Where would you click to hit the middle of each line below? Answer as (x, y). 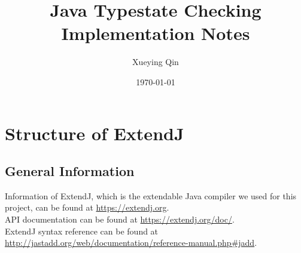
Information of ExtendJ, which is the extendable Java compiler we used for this (151, 195)
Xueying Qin (156, 62)
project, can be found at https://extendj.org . (87, 207)
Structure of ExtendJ (95, 133)
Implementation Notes (156, 33)
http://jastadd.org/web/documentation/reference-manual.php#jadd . (131, 243)
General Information (70, 171)
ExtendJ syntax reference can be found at (82, 231)
